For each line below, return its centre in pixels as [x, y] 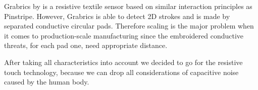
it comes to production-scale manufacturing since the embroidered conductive [124, 35]
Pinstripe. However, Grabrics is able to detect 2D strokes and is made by [117, 16]
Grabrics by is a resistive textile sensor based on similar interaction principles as [128, 6]
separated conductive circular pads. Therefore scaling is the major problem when [129, 26]
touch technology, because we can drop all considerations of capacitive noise [121, 72]
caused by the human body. [47, 82]
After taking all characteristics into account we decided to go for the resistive [123, 62]
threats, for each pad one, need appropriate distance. [86, 45]
